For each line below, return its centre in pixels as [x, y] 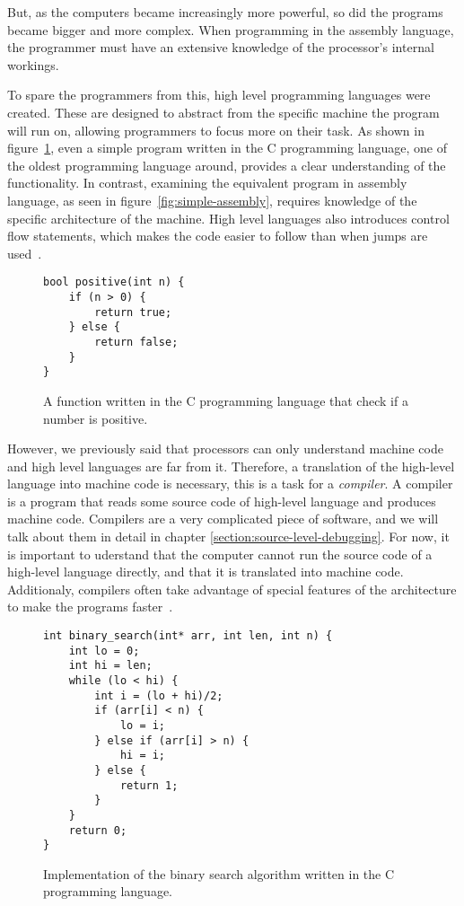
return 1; [149, 785]
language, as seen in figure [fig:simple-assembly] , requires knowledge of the [212, 200]
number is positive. [96, 418]
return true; [133, 312]
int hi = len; [110, 666]
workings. [33, 64]
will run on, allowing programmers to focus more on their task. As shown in [216, 130]
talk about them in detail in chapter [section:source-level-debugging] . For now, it [228, 537]
